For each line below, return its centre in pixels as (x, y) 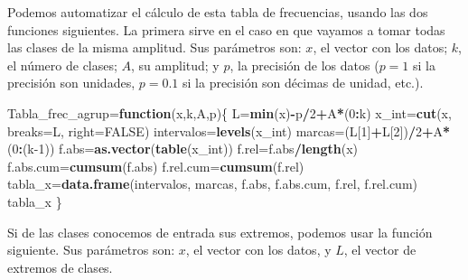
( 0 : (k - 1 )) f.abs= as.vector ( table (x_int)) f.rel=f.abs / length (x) (183, 149)
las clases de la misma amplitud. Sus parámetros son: (154, 47)
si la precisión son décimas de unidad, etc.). (303, 83)
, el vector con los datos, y (258, 250)
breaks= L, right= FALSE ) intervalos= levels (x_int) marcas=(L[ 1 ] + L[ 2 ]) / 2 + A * (229, 131)
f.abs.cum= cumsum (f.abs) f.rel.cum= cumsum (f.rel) (156, 166)
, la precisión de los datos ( (304, 65)
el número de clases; (62, 65)
